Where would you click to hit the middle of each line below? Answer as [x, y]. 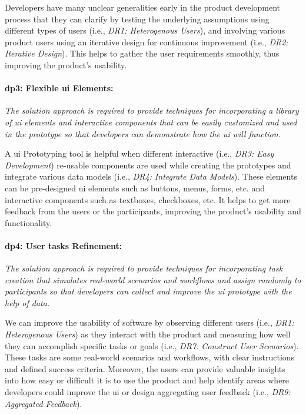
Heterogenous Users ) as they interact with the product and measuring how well [148, 334]
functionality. [29, 222]
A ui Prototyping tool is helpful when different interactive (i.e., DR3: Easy [139, 153]
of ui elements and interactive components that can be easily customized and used [151, 122]
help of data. [27, 302]
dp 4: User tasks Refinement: [64, 245]
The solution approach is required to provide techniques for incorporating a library [152, 110]
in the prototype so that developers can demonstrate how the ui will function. [143, 133]
